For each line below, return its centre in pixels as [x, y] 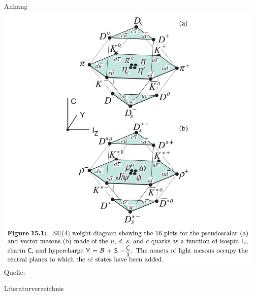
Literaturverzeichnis [34, 288]
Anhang [16, 6]
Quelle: [15, 272]
